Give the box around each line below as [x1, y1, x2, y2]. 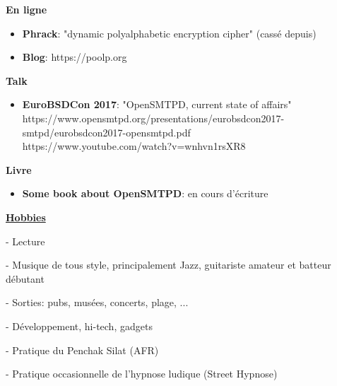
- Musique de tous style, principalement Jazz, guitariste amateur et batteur [6, 257, 331, 272]
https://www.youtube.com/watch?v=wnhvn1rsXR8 [22, 139, 246, 153]
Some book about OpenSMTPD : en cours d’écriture [22, 186, 268, 201]
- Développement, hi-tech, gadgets [6, 318, 153, 333]
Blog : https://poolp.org [22, 49, 127, 64]
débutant [6, 271, 45, 286]
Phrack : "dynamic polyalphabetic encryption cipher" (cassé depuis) [22, 25, 317, 40]
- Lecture [6, 233, 45, 248]
